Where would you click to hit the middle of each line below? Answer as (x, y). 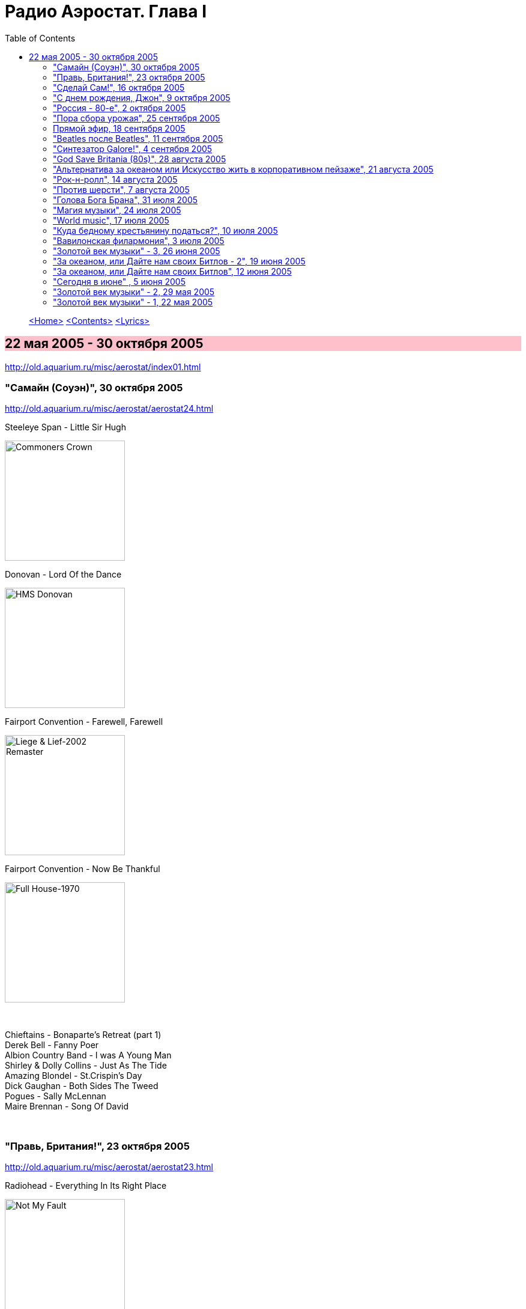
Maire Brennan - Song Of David (67, 1106)
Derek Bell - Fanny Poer (52, 1045)
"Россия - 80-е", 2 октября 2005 (119, 108)
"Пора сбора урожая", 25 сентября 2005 (137, 118)
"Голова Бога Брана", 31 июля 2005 (125, 200)
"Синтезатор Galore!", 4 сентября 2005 (133, 148)
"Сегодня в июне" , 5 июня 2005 (119, 281)
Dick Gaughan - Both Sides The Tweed (82, 1086)
